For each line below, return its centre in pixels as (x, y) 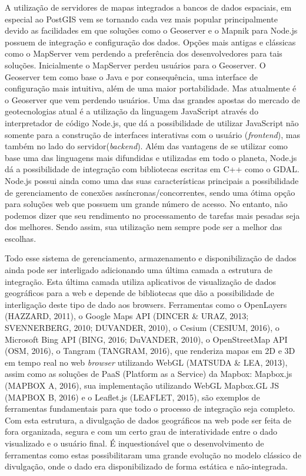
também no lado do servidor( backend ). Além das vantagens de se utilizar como (146, 146)
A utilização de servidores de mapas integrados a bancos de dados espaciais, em (148, 7)
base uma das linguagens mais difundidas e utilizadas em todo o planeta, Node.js (151, 157)
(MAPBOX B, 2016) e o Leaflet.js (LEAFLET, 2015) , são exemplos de (132, 397)
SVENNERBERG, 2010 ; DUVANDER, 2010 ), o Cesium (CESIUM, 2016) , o (142, 328)
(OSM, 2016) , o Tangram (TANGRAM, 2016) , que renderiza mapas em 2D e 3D (150, 351)
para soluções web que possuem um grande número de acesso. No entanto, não (146, 204)
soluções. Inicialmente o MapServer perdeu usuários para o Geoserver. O (135, 65)
